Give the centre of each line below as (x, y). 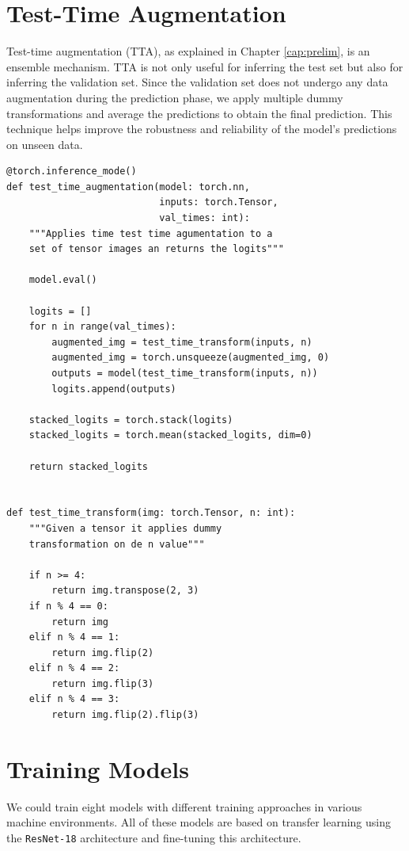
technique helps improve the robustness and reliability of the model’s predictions (202, 129)
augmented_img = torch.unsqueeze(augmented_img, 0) (191, 358)
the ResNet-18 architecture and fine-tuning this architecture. (154, 837)
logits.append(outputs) (114, 389)
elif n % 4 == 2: (74, 668)
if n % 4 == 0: (68, 606)
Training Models (98, 768)
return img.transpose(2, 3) (125, 591)
